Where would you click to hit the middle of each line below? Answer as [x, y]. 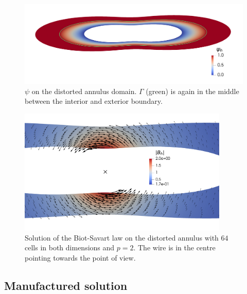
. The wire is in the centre [174, 247]
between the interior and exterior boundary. [94, 101]
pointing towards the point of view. [80, 257]
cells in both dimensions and [70, 247]
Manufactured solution [66, 285]
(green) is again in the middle [192, 91]
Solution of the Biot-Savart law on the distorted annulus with [122, 237]
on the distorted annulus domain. [84, 91]
